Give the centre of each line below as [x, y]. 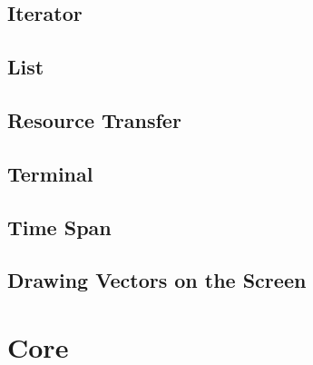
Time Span [59, 227]
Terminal [50, 173]
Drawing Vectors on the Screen [157, 280]
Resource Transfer [94, 119]
